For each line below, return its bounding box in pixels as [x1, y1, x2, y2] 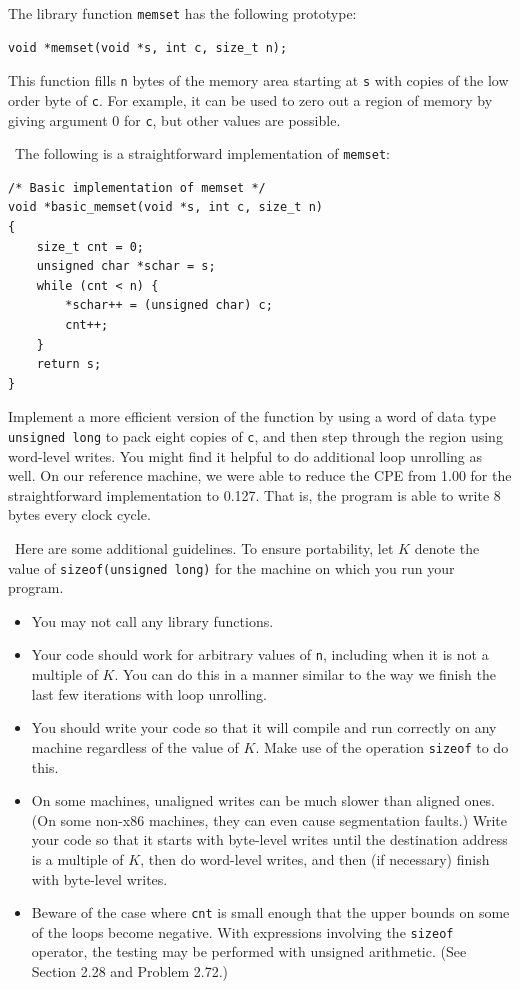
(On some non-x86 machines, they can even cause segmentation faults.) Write [31, 809, 508, 830]
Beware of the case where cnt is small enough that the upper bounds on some [31, 902, 510, 923]
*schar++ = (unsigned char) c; [65, 298, 273, 313]
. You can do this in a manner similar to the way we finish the [114, 664, 496, 685]
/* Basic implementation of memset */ [8, 180, 266, 195]
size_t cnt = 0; [36, 239, 145, 254]
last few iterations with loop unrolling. [31, 683, 267, 704]
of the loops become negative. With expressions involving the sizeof [31, 921, 454, 942]
